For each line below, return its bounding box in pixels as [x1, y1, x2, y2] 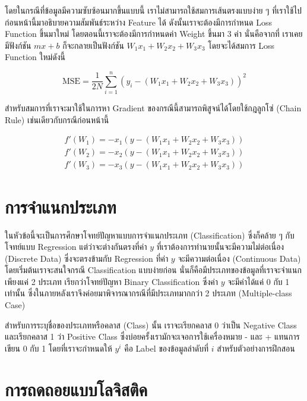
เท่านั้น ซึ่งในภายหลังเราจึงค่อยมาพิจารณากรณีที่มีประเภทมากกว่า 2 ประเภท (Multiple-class [5, 287, 292, 299]
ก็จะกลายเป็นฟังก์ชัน [62, 39, 124, 51]
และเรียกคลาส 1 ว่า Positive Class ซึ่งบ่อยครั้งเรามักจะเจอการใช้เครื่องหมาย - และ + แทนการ [5, 330, 300, 343]
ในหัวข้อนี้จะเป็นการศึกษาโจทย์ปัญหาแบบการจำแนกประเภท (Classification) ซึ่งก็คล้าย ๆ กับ [5, 228, 295, 241]
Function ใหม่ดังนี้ [5, 51, 65, 63]
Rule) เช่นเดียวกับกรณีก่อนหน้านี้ [5, 113, 109, 126]
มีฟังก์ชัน [5, 39, 31, 51]
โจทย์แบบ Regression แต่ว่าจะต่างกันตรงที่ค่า [5, 240, 147, 253]
